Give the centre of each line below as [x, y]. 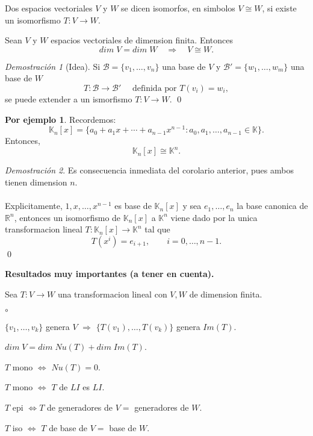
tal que [157, 229]
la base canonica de [272, 206]
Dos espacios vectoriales [49, 8]
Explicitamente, [34, 206]
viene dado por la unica [214, 217]
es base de [133, 206]
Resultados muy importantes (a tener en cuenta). [110, 274]
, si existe [279, 8]
